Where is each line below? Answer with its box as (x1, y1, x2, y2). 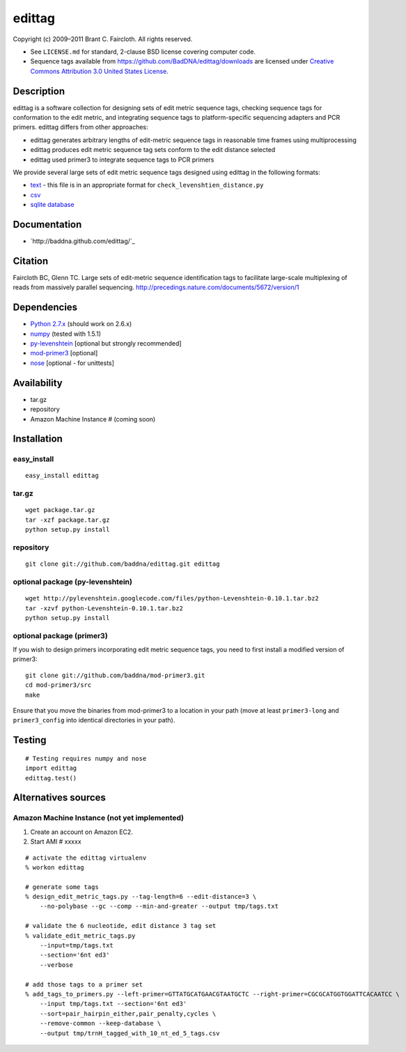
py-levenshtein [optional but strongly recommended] (30, 339, 182, 348)
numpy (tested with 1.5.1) (30, 330, 101, 338)
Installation (13, 433, 63, 445)
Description (13, 85, 65, 97)
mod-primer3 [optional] (30, 349, 98, 357)
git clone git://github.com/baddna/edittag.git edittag (25, 560, 220, 568)
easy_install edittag (25, 472, 99, 480)
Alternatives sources (13, 791, 106, 804)
